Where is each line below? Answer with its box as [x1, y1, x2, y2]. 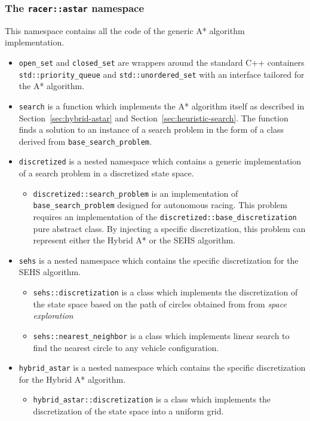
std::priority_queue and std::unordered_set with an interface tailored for [19, 68, 305, 80]
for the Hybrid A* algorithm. [19, 373, 126, 385]
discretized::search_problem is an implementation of [33, 187, 238, 199]
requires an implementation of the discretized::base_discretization [33, 210, 297, 222]
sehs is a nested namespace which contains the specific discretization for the [19, 254, 299, 266]
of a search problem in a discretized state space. [19, 167, 194, 179]
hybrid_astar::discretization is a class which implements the [33, 393, 271, 405]
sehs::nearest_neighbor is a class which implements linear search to [33, 329, 290, 341]
